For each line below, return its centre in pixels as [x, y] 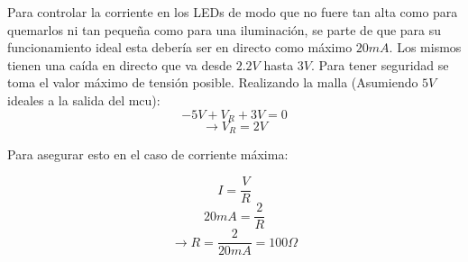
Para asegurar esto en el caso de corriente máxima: [148, 154]
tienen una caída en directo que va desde [119, 64]
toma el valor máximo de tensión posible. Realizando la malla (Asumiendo [213, 82]
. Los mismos [425, 47]
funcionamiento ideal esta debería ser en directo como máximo [180, 47]
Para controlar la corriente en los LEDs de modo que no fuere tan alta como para [233, 12]
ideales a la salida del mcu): [84, 99]
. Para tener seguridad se [380, 64]
